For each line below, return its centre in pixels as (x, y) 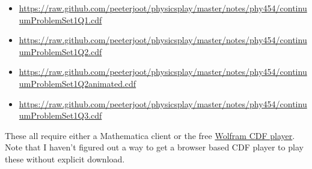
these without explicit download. (65, 159)
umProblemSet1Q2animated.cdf (78, 83)
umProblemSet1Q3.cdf (60, 115)
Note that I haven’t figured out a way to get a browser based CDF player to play (154, 147)
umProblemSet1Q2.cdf (60, 51)
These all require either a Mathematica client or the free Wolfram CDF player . (150, 135)
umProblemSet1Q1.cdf (60, 19)
